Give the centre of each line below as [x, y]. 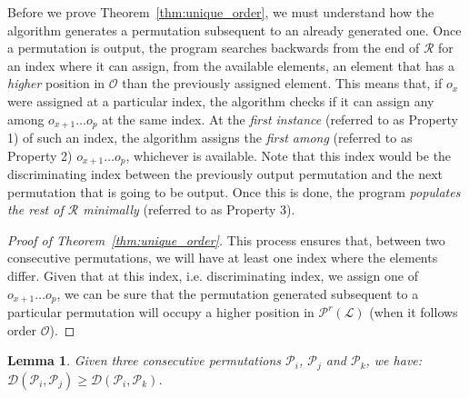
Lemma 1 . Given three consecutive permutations [145, 360]
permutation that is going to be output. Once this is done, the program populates [234, 191]
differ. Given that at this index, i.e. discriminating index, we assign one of [213, 276]
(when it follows [414, 312]
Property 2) [40, 155]
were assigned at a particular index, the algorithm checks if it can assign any [221, 100]
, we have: [394, 360]
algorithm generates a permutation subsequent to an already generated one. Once [234, 30]
